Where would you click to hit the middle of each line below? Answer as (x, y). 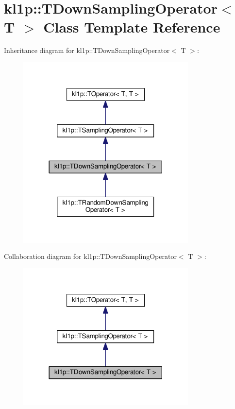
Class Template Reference (132, 27)
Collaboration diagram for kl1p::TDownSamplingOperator (90, 256)
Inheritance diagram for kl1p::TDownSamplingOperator (87, 50)
